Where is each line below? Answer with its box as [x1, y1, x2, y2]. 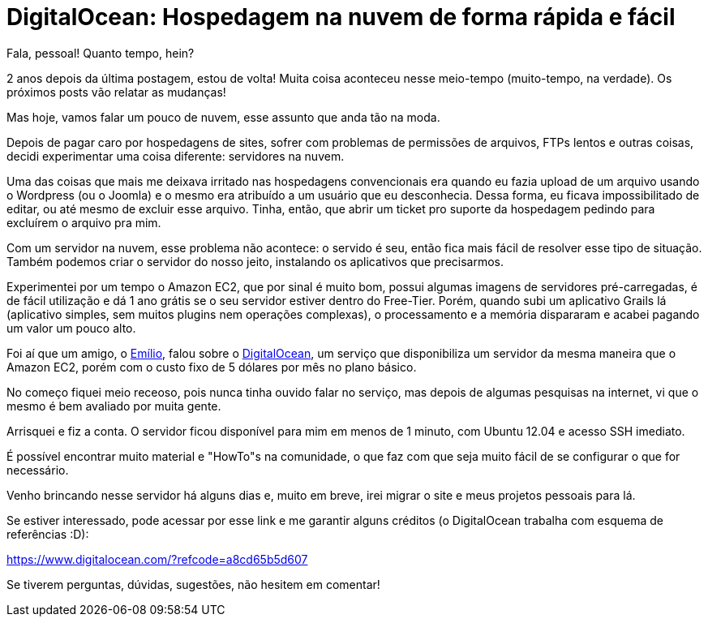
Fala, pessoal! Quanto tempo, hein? [6, 45, 195, 60]
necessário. [6, 462, 69, 477]
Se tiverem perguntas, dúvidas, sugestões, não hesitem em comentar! [6, 577, 380, 591]
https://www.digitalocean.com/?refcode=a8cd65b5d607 [6, 552, 308, 566]
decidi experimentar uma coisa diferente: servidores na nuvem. [6, 148, 345, 163]
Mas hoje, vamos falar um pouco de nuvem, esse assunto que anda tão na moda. [6, 110, 440, 124]
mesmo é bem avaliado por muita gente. [6, 398, 221, 413]
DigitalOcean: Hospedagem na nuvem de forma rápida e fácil [6, 3, 676, 31]
